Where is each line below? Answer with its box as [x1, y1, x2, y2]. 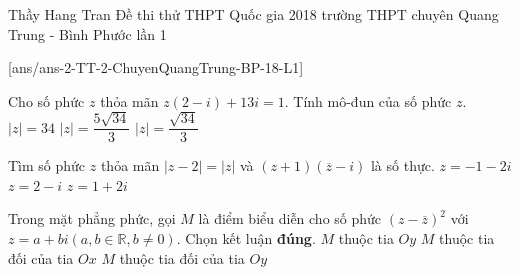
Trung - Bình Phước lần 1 [8, 23, 167, 44]
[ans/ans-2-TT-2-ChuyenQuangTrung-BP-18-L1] [8, 57, 304, 78]
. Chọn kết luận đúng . [176, 228, 316, 248]
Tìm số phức [8, 155, 86, 176]
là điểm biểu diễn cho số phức [198, 208, 382, 229]
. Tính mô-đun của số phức [284, 90, 452, 111]
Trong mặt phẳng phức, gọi [8, 208, 176, 229]
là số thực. [370, 155, 435, 176]
